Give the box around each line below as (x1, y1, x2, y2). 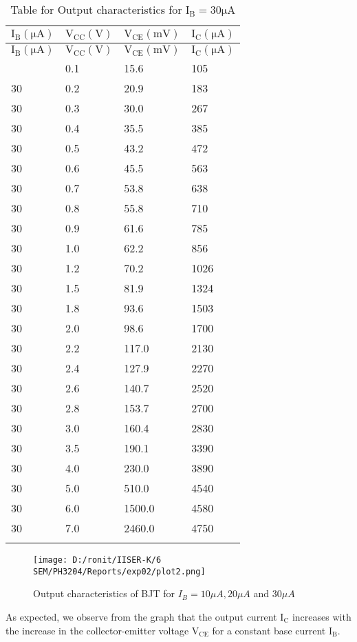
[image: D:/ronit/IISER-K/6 (33, 555, 162, 565)
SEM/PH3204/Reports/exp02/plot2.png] (33, 566, 206, 576)
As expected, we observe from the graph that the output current (6, 609, 277, 623)
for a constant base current (212, 623, 326, 637)
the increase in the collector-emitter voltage (6, 623, 189, 637)
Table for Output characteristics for (10, 1, 182, 17)
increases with (292, 609, 351, 623)
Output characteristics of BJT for (33, 586, 175, 601)
